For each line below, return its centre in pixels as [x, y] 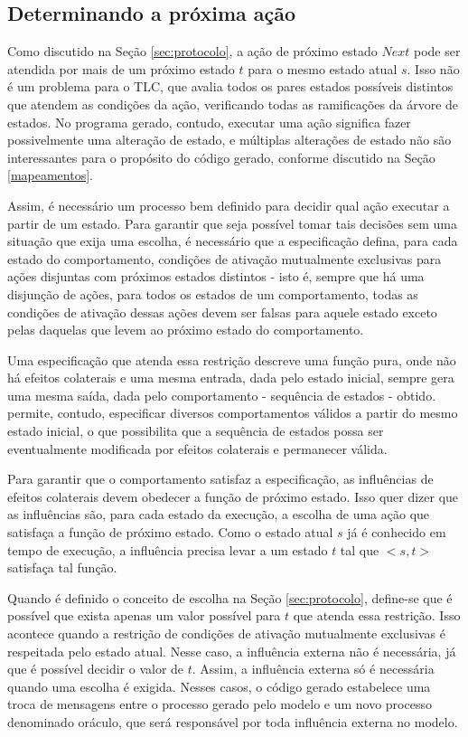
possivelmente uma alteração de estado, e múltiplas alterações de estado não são [229, 140]
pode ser [437, 51]
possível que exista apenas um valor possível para [144, 615]
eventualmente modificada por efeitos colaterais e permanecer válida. [197, 448]
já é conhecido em [397, 532]
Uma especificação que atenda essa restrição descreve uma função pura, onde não [232, 359]
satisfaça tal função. [62, 567]
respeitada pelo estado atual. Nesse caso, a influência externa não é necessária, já [232, 651]
